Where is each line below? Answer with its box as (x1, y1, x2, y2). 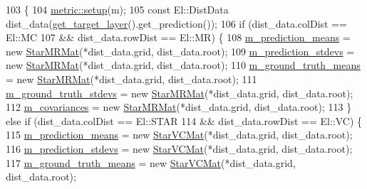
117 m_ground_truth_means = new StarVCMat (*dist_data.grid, (6, 155, 296, 170)
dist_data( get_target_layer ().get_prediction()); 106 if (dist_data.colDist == (6, 16, 347, 31)
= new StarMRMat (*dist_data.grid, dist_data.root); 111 (6, 71, 257, 86)
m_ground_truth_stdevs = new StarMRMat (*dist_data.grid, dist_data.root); (6, 85, 353, 100)
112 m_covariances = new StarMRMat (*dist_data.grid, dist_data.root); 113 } (6, 99, 352, 114)
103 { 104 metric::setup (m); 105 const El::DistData (6, 2, 229, 16)
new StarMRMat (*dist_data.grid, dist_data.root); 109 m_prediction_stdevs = (6, 43, 355, 58)
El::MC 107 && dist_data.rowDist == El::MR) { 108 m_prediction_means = (6, 30, 351, 45)
